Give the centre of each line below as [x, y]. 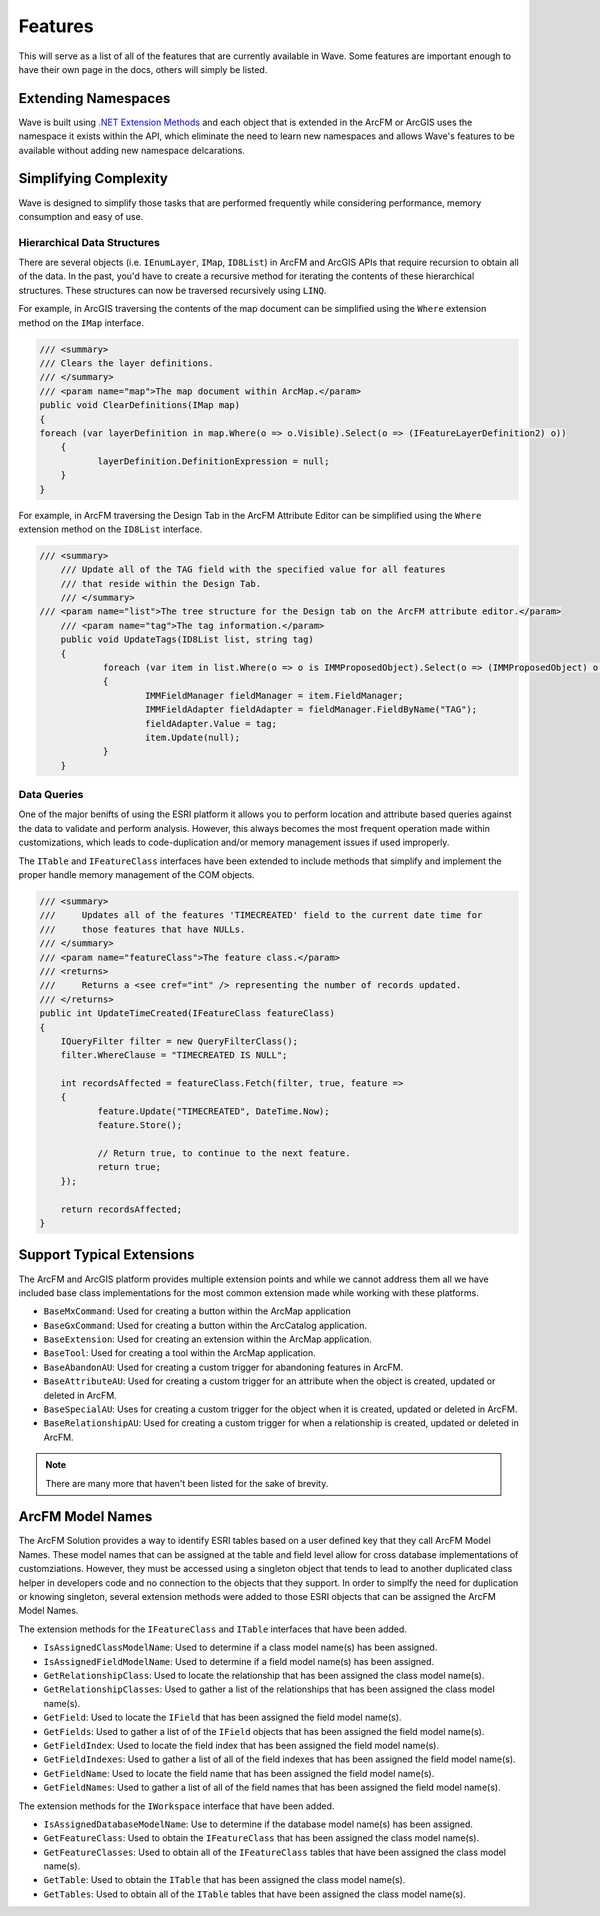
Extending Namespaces [94, 98]
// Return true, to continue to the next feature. [224, 1153]
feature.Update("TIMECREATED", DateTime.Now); [213, 1111]
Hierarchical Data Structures [89, 242]
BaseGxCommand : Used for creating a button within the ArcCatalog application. [205, 1325]
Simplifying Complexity [93, 178]
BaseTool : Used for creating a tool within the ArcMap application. [180, 1353]
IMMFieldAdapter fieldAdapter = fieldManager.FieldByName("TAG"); [311, 709]
